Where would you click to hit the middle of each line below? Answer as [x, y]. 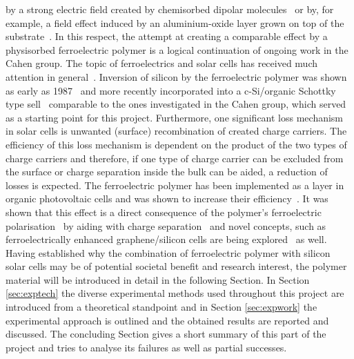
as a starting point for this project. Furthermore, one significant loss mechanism [175, 117]
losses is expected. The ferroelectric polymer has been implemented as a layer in [175, 185]
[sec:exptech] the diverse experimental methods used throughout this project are [175, 293]
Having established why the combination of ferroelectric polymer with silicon [168, 252]
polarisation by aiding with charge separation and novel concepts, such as [166, 225]
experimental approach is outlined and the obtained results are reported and [167, 320]
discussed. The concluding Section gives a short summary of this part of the [166, 334]
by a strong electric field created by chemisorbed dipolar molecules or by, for [170, 9]
